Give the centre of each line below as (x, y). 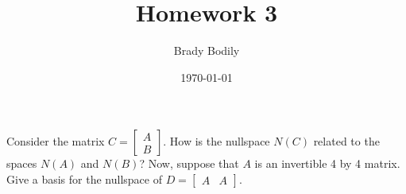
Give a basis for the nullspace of (84, 178)
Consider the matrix (56, 141)
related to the (346, 141)
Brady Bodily (207, 50)
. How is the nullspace (217, 141)
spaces (22, 163)
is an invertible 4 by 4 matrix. (327, 163)
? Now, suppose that (189, 163)
